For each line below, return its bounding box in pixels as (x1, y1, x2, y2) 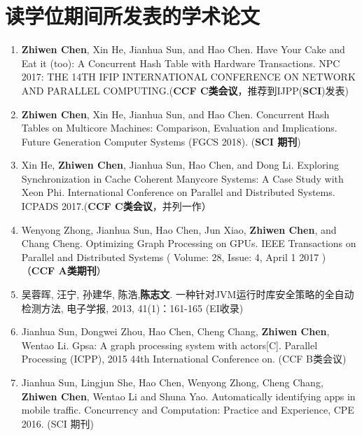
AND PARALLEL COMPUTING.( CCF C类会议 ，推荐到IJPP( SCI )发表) (21, 83, 349, 97)
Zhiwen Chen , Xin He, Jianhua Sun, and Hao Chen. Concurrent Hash (21, 106, 330, 121)
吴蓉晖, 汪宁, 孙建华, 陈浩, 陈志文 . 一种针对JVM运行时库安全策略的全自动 (21, 287, 354, 302)
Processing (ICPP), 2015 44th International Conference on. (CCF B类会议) (21, 351, 347, 366)
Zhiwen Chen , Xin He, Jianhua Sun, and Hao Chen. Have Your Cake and (21, 42, 345, 57)
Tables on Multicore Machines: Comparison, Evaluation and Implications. (21, 120, 337, 135)
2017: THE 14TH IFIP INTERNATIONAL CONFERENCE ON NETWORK (21, 69, 356, 84)
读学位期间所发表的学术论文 (5, 1, 260, 30)
